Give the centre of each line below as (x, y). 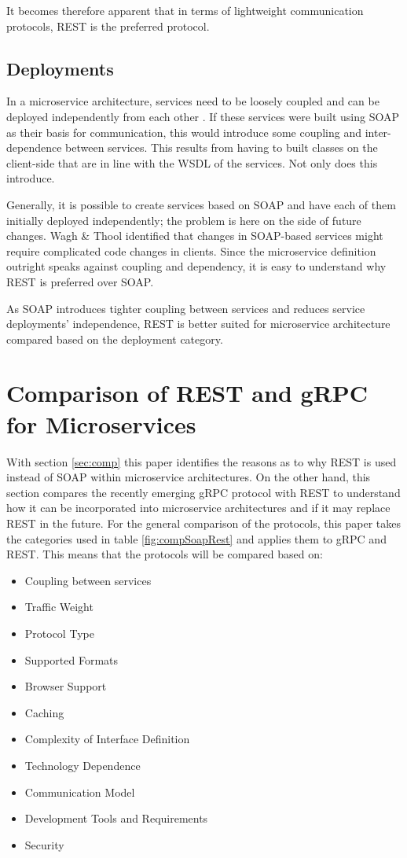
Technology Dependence (82, 765)
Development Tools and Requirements (116, 818)
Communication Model (80, 792)
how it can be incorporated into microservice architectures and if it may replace (198, 508)
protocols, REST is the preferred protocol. (108, 26)
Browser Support (66, 686)
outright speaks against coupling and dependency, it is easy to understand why (196, 266)
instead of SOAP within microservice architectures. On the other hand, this (189, 477)
